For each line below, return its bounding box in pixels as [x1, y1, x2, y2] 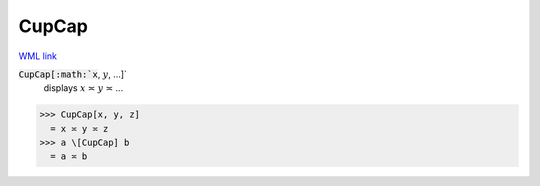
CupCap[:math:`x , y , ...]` [18, 68, 127, 80]
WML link [18, 50, 58, 62]
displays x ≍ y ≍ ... [43, 82, 124, 94]
